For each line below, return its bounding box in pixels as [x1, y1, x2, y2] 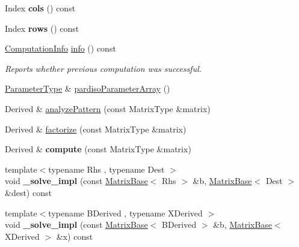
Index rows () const [5, 22, 79, 34]
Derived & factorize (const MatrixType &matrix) [5, 122, 186, 135]
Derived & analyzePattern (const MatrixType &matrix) [5, 102, 211, 115]
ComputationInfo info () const [5, 42, 116, 55]
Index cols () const [5, 2, 76, 14]
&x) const [56, 230, 93, 242]
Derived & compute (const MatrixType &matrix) [5, 143, 191, 155]
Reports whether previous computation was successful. [5, 62, 202, 74]
